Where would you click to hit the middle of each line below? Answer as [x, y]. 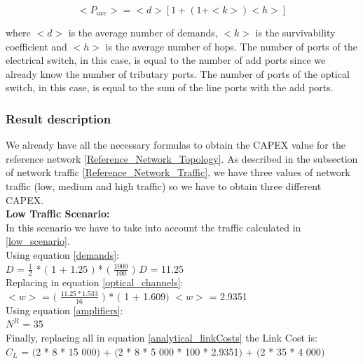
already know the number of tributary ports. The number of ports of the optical [178, 73]
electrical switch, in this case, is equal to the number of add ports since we [166, 60]
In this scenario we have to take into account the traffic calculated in [153, 227]
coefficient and [36, 46]
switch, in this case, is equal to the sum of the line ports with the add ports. [170, 87]
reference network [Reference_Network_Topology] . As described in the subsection [182, 158]
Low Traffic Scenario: [58, 214]
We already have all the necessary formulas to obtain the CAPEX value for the [176, 145]
